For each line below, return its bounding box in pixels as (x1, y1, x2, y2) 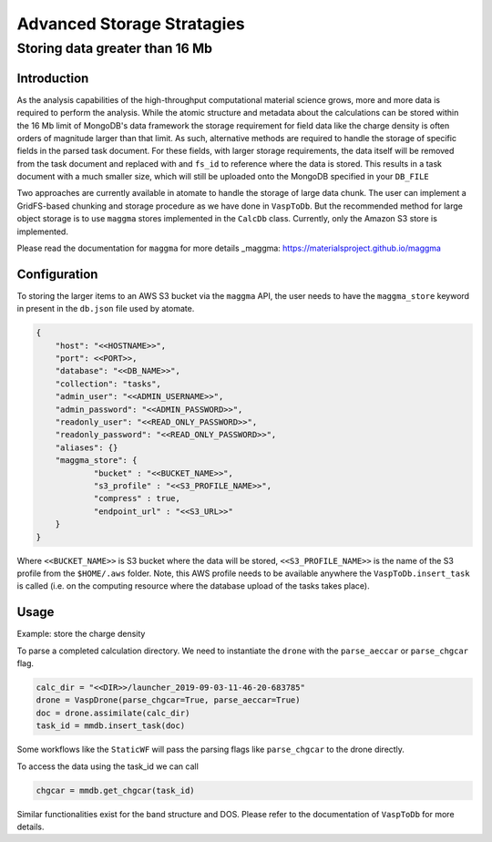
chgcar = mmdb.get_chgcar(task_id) (36, 785, 195, 796)
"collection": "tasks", (55, 378, 161, 389)
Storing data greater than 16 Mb (16, 40, 213, 56)
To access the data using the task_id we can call (16, 761, 200, 772)
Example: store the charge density (16, 629, 146, 640)
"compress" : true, (93, 493, 181, 504)
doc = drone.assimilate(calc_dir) (36, 707, 190, 718)
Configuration (16, 266, 98, 282)
